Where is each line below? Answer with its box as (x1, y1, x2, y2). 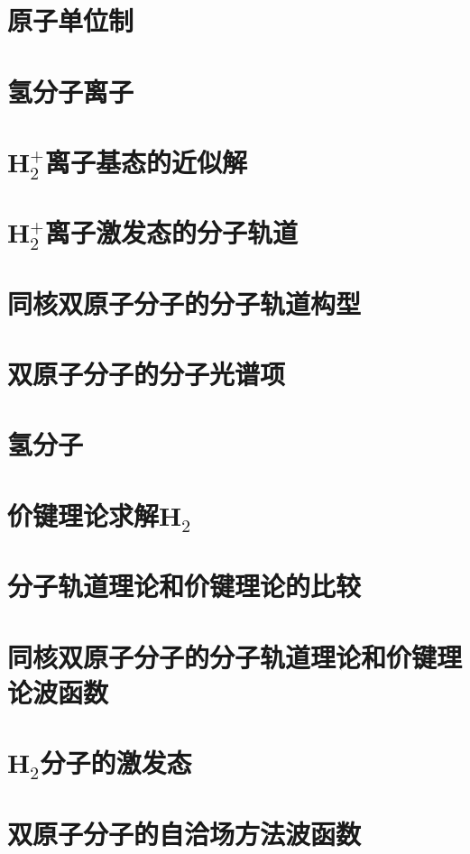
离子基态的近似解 (45, 142, 248, 179)
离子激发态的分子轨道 (45, 214, 299, 251)
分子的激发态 (40, 744, 192, 781)
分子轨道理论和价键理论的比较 (7, 567, 362, 604)
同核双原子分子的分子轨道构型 (7, 284, 362, 321)
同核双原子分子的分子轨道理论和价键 (7, 638, 438, 675)
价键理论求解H (7, 496, 182, 533)
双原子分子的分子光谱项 (7, 355, 286, 392)
